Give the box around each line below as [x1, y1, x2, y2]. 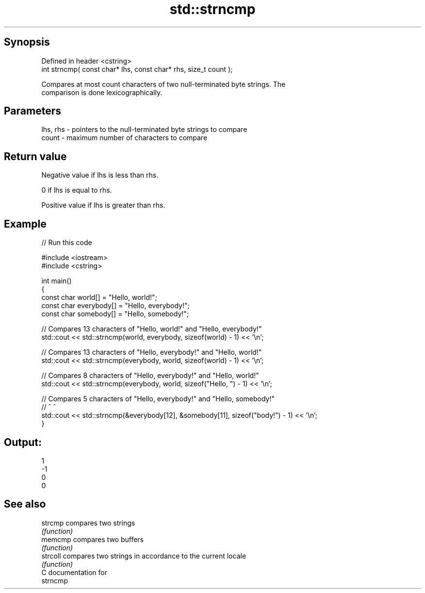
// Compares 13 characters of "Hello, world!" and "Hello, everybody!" [41, 325, 262, 333]
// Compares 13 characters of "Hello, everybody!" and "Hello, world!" [41, 348, 262, 357]
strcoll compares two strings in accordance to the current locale [41, 551, 246, 560]
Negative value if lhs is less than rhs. [41, 171, 159, 180]
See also [4, 498, 46, 511]
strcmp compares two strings [41, 518, 135, 527]
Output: [4, 436, 42, 448]
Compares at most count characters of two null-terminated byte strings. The [41, 80, 286, 88]
